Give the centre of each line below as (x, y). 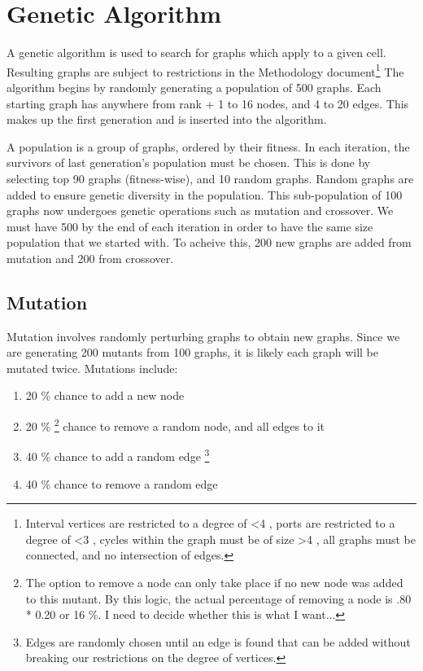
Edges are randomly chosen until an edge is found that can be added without (218, 641)
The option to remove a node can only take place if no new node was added (214, 582)
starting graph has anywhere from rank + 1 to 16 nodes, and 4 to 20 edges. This (208, 103)
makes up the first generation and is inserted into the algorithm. (167, 119)
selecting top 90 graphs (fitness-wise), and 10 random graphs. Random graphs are (210, 178)
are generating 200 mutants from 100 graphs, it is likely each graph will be (192, 352)
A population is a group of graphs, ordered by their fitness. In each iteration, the (208, 146)
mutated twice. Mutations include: (92, 368)
